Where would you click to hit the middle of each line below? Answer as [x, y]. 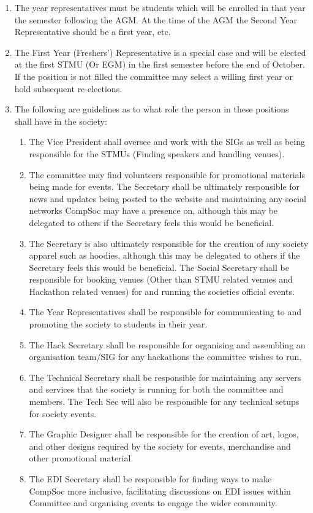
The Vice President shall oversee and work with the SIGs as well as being [167, 142]
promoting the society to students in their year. [118, 324]
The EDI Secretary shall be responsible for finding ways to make [150, 479]
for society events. [63, 413]
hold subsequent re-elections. [68, 88]
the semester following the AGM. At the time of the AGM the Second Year [156, 19]
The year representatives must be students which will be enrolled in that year [160, 7]
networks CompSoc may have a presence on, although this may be [153, 210]
